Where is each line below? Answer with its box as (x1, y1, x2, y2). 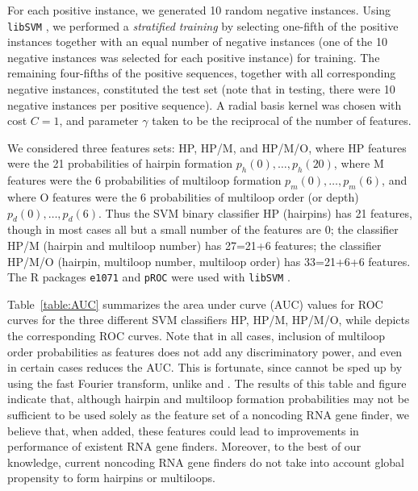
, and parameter (59, 112, 139, 129)
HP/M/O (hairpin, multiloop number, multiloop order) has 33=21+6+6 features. (7, 252, 411, 269)
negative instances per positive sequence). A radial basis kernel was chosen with (7, 96, 402, 113)
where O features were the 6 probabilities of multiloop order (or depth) (7, 189, 359, 205)
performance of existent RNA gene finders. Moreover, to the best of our (7, 438, 362, 455)
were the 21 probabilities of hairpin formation (7, 155, 233, 172)
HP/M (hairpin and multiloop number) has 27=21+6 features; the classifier (7, 236, 382, 253)
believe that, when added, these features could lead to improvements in (7, 422, 359, 439)
